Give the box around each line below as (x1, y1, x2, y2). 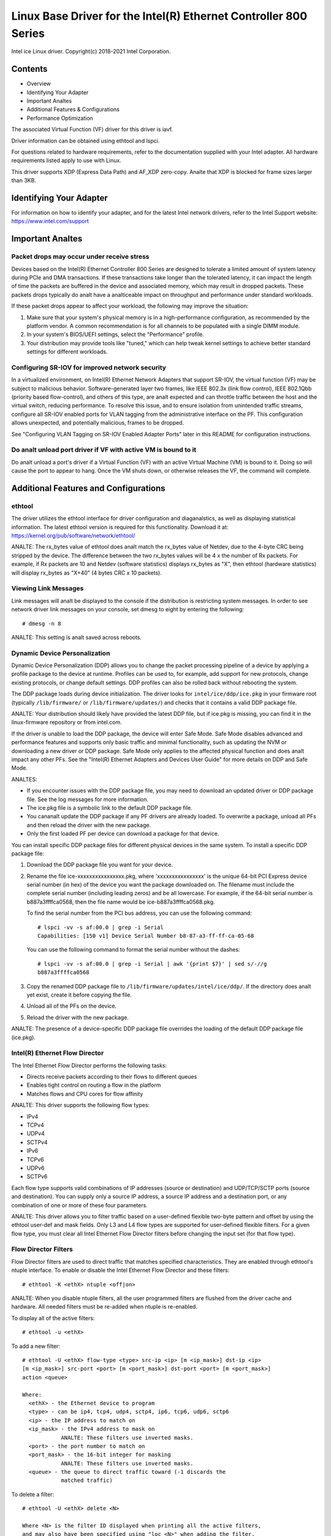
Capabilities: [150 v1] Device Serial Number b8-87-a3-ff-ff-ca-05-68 (37, 933, 254, 939)
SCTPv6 (26, 1173, 48, 1180)
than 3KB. (11, 177, 37, 184)
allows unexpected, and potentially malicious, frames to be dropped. (11, 419, 185, 426)
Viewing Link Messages (11, 584, 84, 593)
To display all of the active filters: (11, 1314, 95, 1322)
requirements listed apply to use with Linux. (11, 157, 122, 164)
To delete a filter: (11, 1491, 55, 1498)
